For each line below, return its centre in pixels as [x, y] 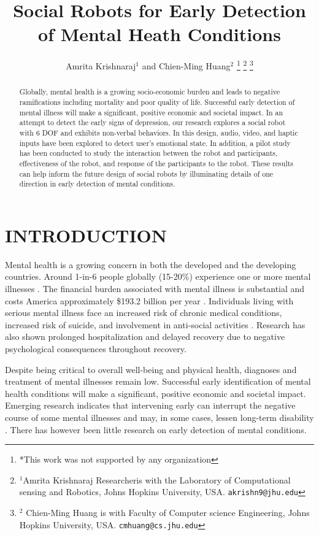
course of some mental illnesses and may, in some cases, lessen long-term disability [159, 417]
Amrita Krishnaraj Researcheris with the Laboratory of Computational [157, 479]
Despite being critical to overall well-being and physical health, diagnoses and [151, 369]
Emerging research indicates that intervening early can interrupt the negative [150, 405]
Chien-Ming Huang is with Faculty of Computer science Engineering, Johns [168, 513]
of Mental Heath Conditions [159, 34]
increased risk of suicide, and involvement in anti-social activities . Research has [155, 324]
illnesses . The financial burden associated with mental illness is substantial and [155, 289]
